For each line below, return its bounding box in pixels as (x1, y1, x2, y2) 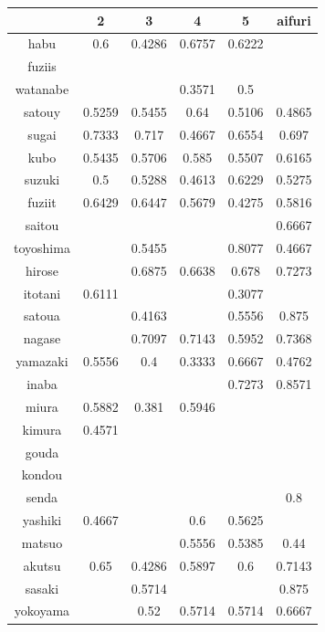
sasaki (25, 578, 59, 597)
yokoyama (14, 601, 70, 620)
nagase (23, 329, 61, 348)
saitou (25, 216, 59, 235)
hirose (26, 260, 58, 279)
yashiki (22, 511, 62, 530)
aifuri (277, 10, 311, 29)
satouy (23, 101, 61, 121)
